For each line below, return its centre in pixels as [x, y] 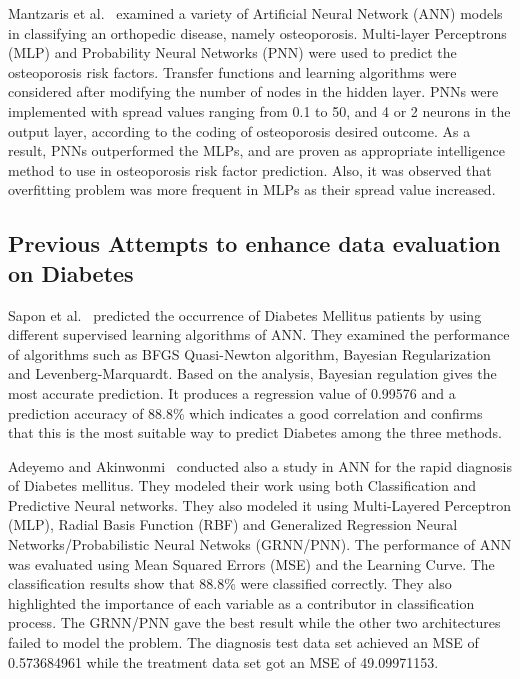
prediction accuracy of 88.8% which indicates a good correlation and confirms [245, 412]
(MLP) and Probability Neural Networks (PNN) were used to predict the [232, 52]
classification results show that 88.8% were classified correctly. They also [230, 583]
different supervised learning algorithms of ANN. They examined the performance [259, 334]
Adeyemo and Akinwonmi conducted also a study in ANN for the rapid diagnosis [260, 465]
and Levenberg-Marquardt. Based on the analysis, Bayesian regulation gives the [252, 373]
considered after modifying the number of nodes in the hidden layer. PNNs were [253, 91]
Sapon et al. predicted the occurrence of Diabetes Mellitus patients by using [245, 314]
